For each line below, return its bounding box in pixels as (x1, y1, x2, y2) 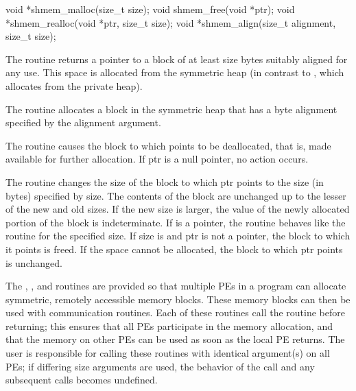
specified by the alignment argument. (5, 115, 161, 130)
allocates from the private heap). (5, 78, 143, 93)
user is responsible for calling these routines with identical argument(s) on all (5, 346, 330, 360)
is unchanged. (5, 255, 62, 270)
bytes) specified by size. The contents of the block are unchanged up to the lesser (5, 188, 346, 202)
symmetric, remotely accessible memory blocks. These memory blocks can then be (5, 292, 351, 306)
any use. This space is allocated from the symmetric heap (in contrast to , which (5, 65, 344, 80)
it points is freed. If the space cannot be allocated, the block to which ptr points (5, 241, 343, 256)
